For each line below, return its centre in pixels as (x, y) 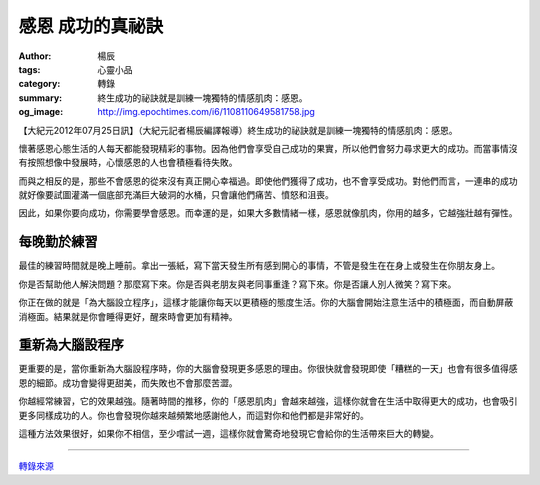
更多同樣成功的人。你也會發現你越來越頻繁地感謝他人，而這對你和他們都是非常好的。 (193, 415)
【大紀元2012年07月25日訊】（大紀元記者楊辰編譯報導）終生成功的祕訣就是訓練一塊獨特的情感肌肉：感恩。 (238, 130)
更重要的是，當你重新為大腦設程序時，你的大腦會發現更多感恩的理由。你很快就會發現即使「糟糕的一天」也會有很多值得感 (268, 369)
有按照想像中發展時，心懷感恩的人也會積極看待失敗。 (128, 162)
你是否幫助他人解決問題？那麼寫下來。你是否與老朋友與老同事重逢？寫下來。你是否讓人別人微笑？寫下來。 (237, 284)
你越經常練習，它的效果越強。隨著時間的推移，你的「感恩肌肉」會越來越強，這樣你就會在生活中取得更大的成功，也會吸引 (268, 401)
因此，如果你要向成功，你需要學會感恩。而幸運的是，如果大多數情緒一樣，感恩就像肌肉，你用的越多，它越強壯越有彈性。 (268, 213)
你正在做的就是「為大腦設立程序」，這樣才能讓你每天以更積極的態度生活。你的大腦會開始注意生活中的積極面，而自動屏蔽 (266, 302)
